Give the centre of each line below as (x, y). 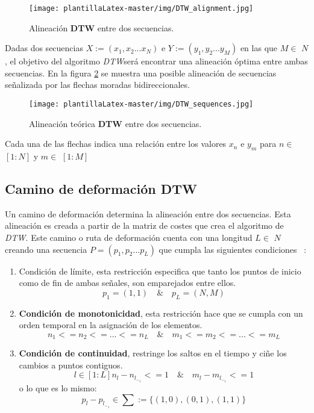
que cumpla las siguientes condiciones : (233, 249)
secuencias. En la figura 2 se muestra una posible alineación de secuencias (141, 73)
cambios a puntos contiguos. (71, 365)
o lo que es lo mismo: (58, 388)
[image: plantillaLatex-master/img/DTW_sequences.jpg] (141, 104)
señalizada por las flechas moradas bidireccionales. (97, 85)
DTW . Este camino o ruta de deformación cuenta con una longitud (129, 238)
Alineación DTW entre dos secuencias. (102, 27)
